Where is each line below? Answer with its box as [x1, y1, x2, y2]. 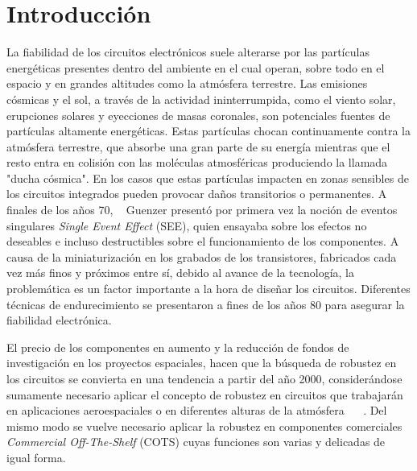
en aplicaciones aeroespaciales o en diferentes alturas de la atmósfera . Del [6, 402, 387, 419]
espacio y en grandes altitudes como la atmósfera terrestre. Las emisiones [6, 75, 368, 92]
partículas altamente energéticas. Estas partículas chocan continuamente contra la [6, 122, 411, 139]
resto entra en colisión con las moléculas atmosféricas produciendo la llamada [6, 154, 388, 171]
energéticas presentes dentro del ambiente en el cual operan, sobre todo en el [6, 59, 385, 76]
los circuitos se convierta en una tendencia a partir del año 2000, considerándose [6, 370, 403, 386]
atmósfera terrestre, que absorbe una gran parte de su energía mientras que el [6, 138, 390, 155]
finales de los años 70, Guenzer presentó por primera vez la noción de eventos [6, 201, 398, 218]
